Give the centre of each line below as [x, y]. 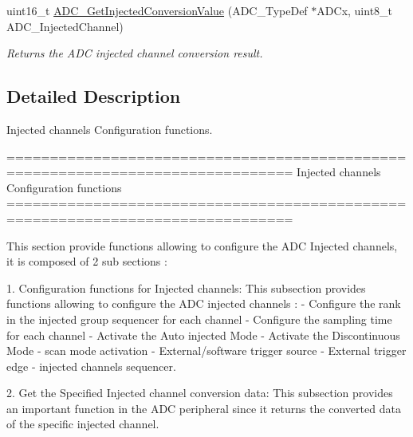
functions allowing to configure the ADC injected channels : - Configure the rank [204, 303]
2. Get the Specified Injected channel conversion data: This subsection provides [200, 393]
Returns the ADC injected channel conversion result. [135, 53]
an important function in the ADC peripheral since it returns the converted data [204, 408]
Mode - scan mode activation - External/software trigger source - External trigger [206, 350]
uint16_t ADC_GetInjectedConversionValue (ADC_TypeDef [157, 10]
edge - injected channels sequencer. [91, 366]
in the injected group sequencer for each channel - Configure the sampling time [199, 319]
